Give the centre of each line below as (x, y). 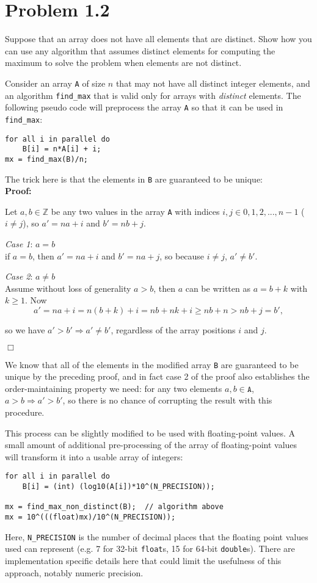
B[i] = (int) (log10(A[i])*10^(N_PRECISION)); (118, 487)
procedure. (25, 412)
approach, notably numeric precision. (74, 572)
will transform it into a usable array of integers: (94, 456)
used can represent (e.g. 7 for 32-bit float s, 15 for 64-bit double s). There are (150, 549)
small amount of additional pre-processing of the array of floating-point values (151, 445)
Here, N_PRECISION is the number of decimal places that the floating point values (157, 536)
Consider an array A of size (55, 83)
